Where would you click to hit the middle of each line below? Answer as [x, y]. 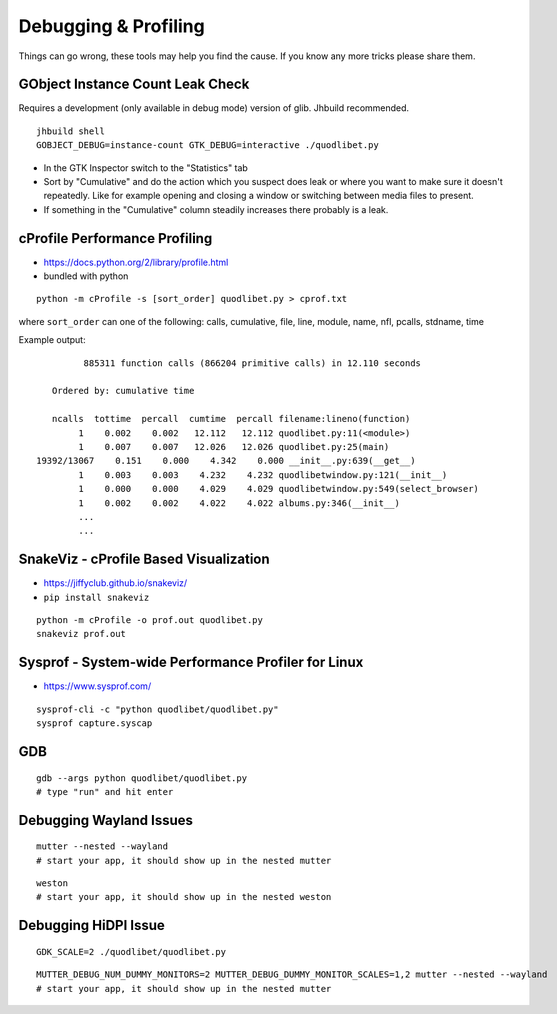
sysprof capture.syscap [94, 723]
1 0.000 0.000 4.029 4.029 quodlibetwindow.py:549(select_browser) [279, 489]
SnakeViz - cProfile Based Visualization [144, 559]
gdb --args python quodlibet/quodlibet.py [142, 778]
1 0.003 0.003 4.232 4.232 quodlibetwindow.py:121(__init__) [263, 474]
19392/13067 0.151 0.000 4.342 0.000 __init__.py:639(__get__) [226, 461]
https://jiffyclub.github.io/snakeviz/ [115, 583]
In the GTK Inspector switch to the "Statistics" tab [146, 167]
